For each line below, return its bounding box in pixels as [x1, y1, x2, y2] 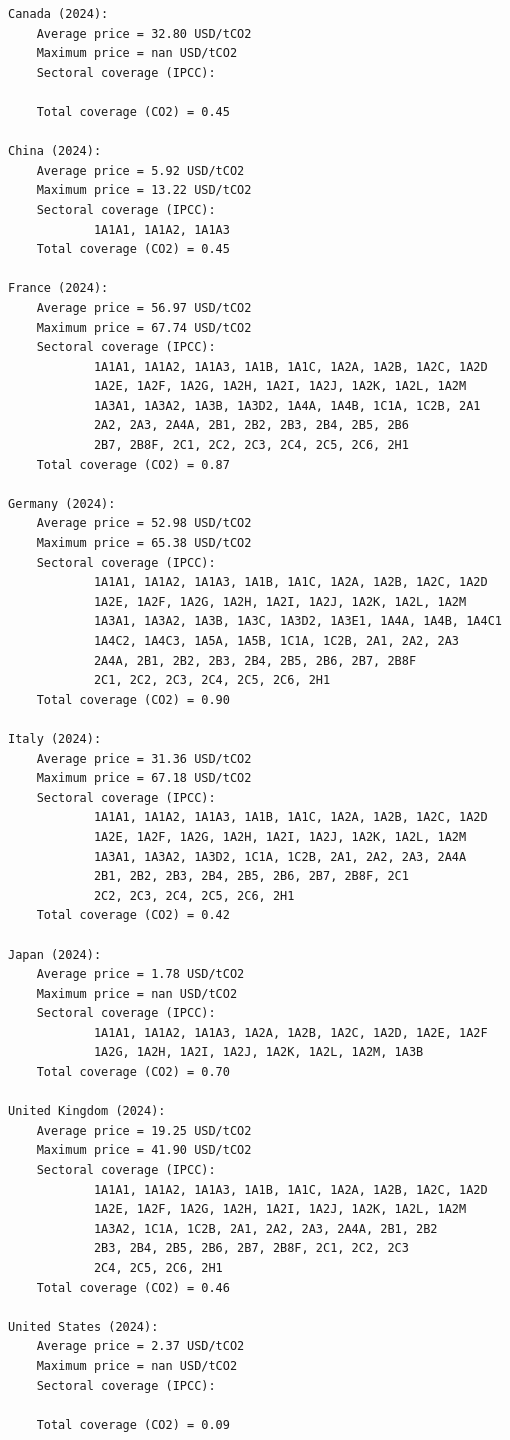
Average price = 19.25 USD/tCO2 [36, 1123, 252, 1138]
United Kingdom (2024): [8, 1104, 166, 1119]
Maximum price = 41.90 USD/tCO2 [36, 1143, 252, 1158]
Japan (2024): [8, 947, 102, 962]
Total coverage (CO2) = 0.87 [36, 457, 230, 472]
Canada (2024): [8, 7, 109, 21]
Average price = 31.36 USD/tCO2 [36, 751, 252, 766]
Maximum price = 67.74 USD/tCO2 [36, 320, 252, 335]
